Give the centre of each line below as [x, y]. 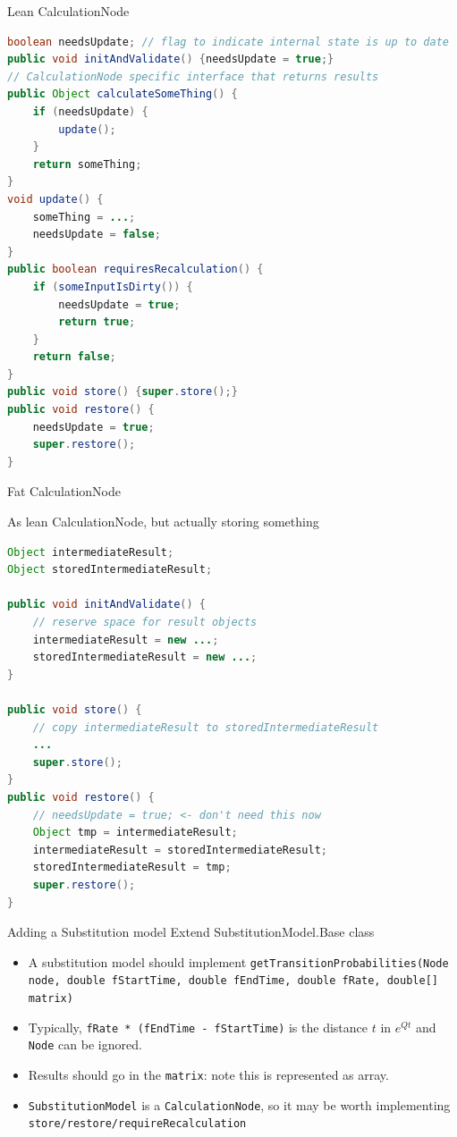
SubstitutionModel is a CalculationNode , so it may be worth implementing [239, 1104]
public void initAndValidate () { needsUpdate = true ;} [171, 59]
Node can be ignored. [85, 1044]
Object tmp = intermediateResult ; [135, 833]
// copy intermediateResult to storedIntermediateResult [206, 727]
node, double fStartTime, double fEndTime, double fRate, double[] [233, 981]
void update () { [55, 199]
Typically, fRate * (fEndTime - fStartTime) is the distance [198, 1027]
